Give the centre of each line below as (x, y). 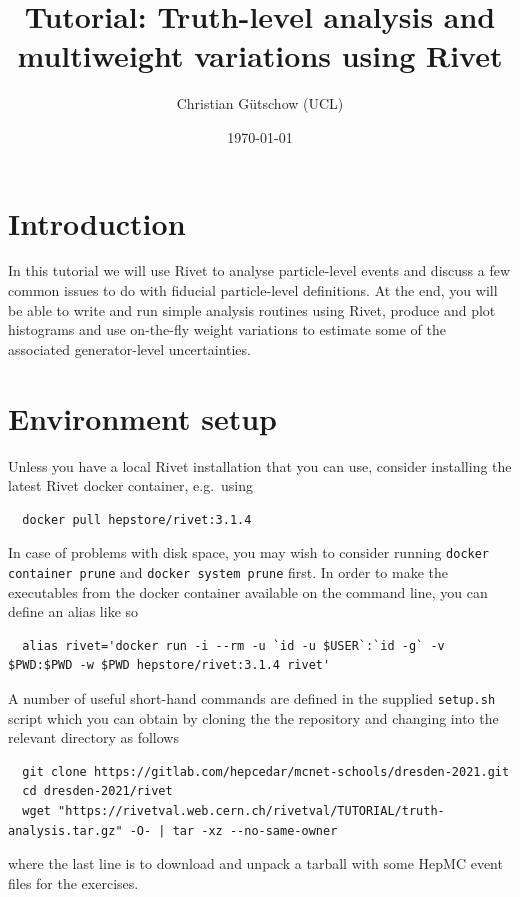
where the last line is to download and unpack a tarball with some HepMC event (255, 863)
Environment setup (142, 417)
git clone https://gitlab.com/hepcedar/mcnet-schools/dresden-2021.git (266, 771)
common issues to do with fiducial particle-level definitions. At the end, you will (253, 290)
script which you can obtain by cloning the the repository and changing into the (253, 717)
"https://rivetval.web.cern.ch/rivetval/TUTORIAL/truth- (251, 811)
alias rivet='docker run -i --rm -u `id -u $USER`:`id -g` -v (233, 645)
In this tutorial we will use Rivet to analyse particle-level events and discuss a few (259, 270)
